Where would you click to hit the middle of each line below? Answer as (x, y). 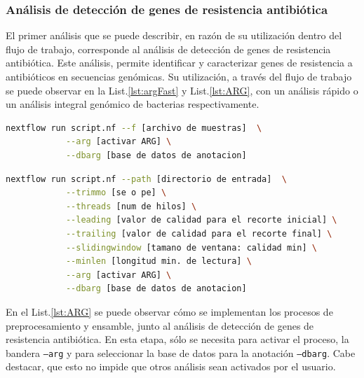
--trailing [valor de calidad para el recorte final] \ (199, 233)
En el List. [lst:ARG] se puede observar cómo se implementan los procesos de (169, 311)
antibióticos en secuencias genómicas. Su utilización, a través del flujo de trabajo (179, 76)
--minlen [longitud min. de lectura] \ (159, 261)
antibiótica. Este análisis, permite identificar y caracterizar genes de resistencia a (179, 63)
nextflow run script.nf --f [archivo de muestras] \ (134, 128)
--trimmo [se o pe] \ (116, 193)
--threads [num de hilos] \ (131, 206)
